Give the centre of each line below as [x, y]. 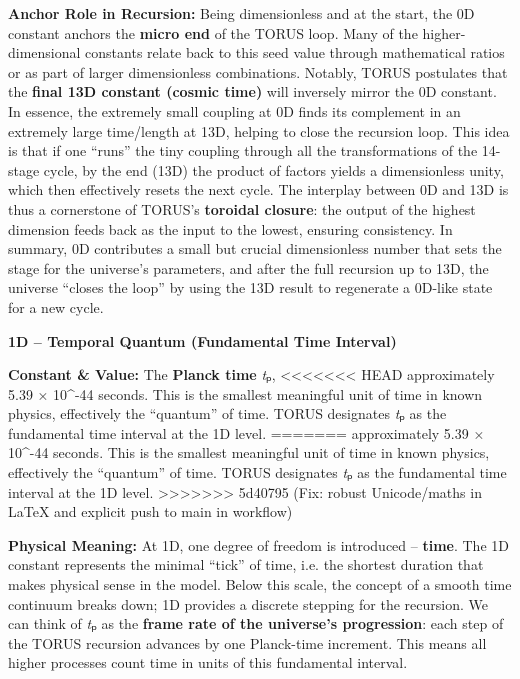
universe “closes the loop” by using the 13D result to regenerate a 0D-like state [250, 287]
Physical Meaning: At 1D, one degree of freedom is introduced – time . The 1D [258, 544]
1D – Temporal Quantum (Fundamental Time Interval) [202, 340]
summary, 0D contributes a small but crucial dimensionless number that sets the [255, 248]
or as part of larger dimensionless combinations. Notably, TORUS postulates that [258, 71]
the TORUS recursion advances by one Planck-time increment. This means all [247, 642]
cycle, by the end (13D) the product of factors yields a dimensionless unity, [273, 169]
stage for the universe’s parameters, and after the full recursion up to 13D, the [248, 267]
